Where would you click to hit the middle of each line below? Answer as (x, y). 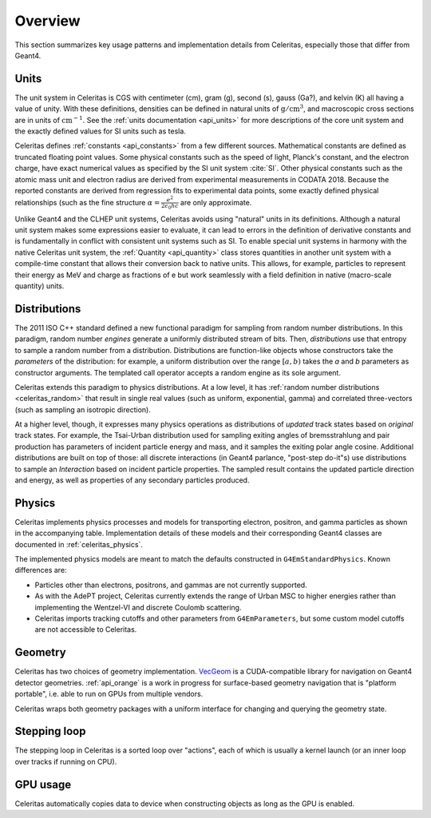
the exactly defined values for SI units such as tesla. (101, 131)
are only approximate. (216, 203)
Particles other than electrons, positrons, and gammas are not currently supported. (171, 585)
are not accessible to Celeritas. (86, 629)
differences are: (41, 570)
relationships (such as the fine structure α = (87, 203)
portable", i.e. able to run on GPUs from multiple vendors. (109, 694)
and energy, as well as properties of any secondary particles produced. (132, 480)
